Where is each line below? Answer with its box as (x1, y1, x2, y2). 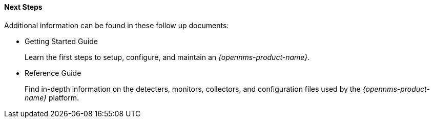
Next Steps (4, 3, 43, 11)
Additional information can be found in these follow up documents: (4, 21, 229, 30)
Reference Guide (25, 68, 81, 77)
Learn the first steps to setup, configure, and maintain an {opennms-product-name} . (25, 52, 310, 62)
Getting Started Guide (25, 36, 98, 46)
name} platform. (25, 93, 79, 102)
